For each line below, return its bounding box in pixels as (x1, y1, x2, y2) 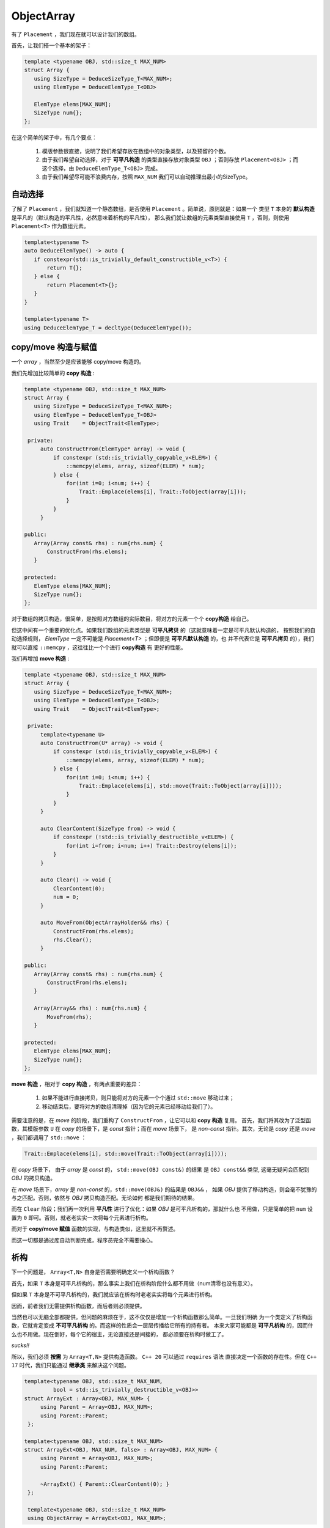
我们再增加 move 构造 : (11, 655, 70, 662)
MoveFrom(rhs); (46, 1013, 92, 1020)
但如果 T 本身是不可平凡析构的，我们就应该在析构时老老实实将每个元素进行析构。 (11, 1291, 216, 1298)
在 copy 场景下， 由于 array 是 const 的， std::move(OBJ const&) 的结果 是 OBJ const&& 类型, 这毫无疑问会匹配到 (11, 1166, 310, 1173)
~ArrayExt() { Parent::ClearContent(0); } (40, 1480, 169, 1488)
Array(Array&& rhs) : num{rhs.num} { (34, 1005, 147, 1012)
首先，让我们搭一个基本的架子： (11, 42, 92, 49)
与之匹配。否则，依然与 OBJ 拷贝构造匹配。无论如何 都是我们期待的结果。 (11, 1194, 198, 1201)
